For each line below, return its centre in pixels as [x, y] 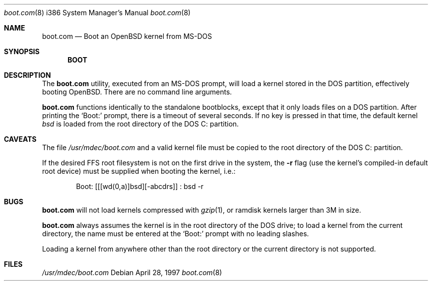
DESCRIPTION [28, 75]
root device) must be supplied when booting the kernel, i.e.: [139, 171]
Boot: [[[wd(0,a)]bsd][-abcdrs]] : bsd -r [140, 186]
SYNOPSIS [22, 51]
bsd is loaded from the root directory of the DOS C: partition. [141, 124]
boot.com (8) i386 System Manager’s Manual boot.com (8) [97, 13]
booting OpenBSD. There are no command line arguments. [137, 92]
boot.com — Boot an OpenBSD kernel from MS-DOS [127, 36]
